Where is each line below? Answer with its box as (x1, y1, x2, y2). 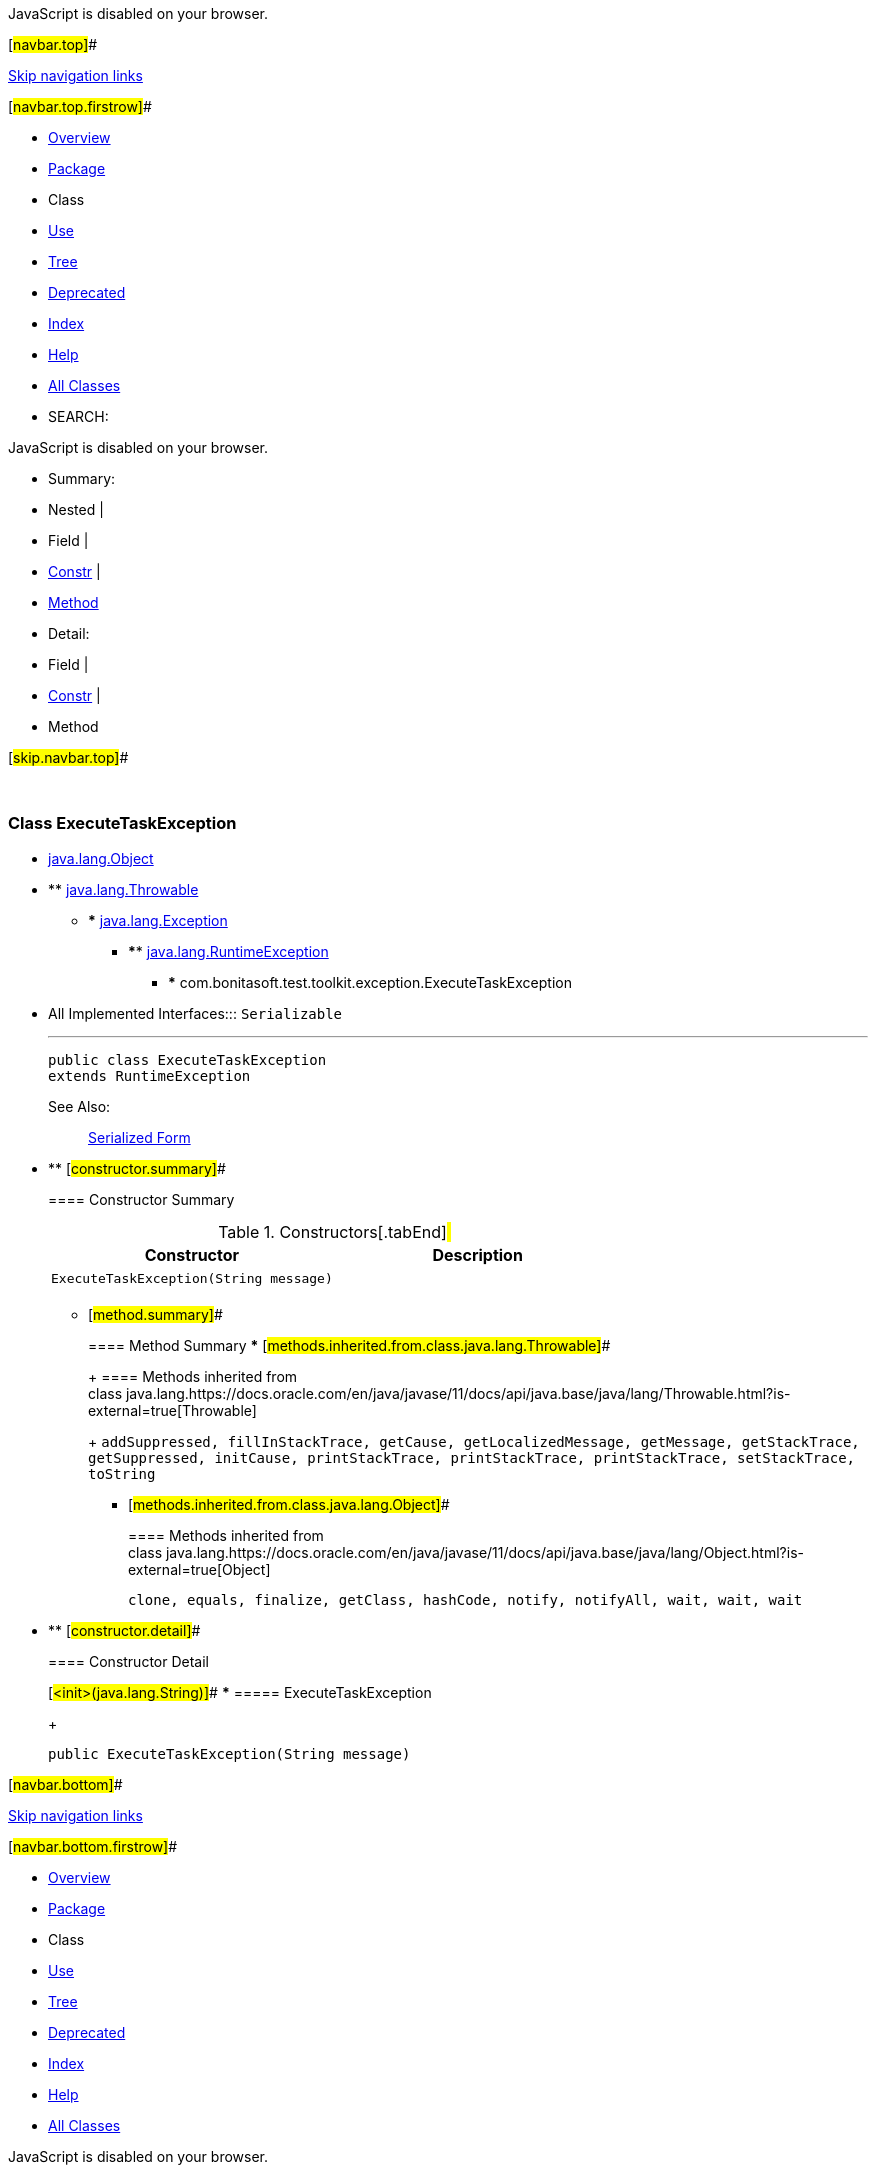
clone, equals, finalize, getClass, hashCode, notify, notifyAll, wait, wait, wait (128, 1591, 803, 1608)
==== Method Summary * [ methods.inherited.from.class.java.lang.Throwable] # (88, 1336, 611, 1354)
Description (432, 1244, 523, 1265)
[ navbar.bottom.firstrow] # (8, 1837, 178, 1855)
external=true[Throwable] (88, 1401, 257, 1419)
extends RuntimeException (48, 1067, 251, 1084)
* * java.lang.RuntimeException (128, 942, 329, 960)
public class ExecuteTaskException (48, 1051, 327, 1068)
